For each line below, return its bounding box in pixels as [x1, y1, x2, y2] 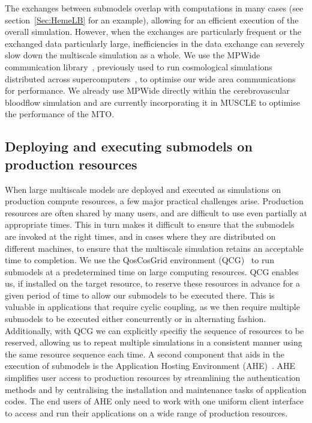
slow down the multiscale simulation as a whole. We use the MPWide [5, 49, 260, 61]
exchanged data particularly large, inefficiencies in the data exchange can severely [5, 37, 305, 49]
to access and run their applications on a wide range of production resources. [5, 406, 288, 419]
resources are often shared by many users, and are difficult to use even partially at [5, 206, 307, 219]
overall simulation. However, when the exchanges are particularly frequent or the [5, 25, 301, 38]
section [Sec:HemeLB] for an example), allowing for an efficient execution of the [5, 13, 299, 26]
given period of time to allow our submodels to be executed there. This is [5, 288, 275, 301]
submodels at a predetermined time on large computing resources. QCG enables [5, 265, 299, 278]
